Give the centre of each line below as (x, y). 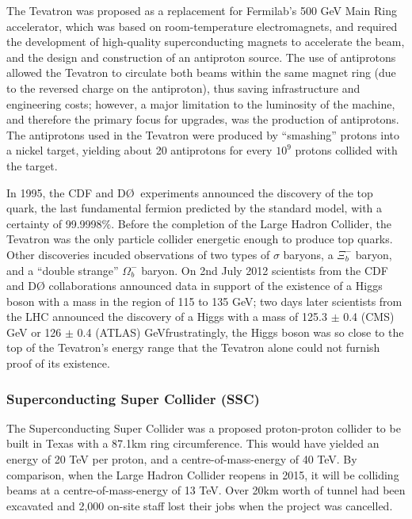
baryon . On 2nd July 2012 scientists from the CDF (265, 270)
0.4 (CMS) (369, 317)
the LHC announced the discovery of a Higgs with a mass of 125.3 (167, 317)
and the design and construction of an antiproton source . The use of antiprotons (201, 57)
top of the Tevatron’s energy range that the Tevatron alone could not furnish (193, 347)
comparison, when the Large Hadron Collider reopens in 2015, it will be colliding (203, 474)
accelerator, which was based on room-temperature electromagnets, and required (202, 26)
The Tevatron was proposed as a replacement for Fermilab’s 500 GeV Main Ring (202, 10)
